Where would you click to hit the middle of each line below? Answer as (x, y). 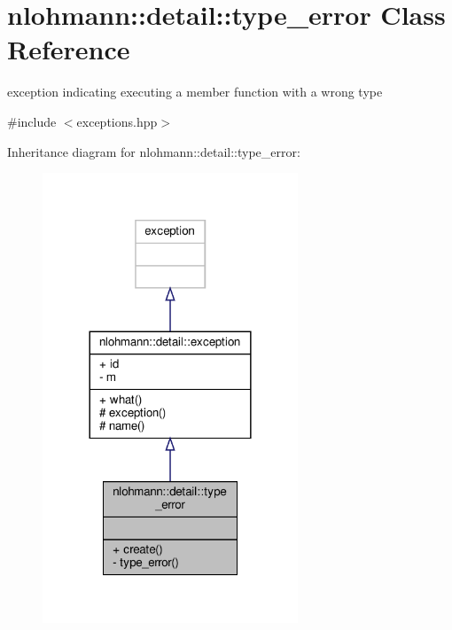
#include (32, 121)
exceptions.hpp (117, 121)
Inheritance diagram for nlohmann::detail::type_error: (154, 151)
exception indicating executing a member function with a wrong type (195, 92)
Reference (69, 49)
